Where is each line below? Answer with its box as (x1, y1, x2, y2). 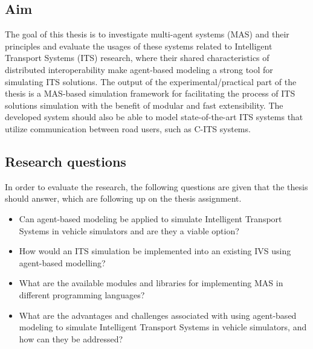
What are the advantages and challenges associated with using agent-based (19, 309, 297, 321)
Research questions (5, 152, 126, 170)
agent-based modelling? (19, 256, 106, 269)
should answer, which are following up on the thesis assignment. (5, 192, 242, 205)
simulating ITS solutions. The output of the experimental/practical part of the (5, 75, 297, 88)
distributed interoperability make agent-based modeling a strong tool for (5, 63, 273, 75)
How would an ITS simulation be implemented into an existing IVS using (19, 245, 291, 257)
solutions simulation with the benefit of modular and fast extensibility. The (5, 98, 283, 111)
